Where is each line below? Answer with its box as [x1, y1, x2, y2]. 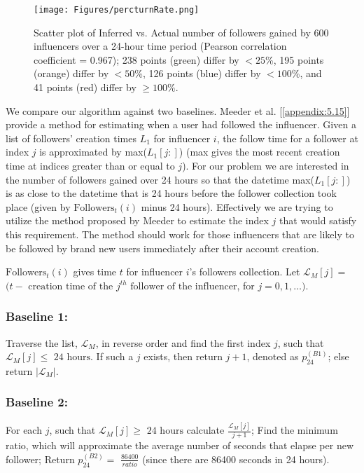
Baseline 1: [6, 308, 68, 325]
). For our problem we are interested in [182, 158, 349, 172]
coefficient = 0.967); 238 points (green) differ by [34, 52, 239, 67]
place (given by [6, 199, 71, 214]
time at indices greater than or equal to [6, 158, 175, 172]
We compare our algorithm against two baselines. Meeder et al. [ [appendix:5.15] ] [6, 103, 350, 118]
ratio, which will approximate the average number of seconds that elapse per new [6, 438, 354, 453]
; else [328, 349, 349, 364]
